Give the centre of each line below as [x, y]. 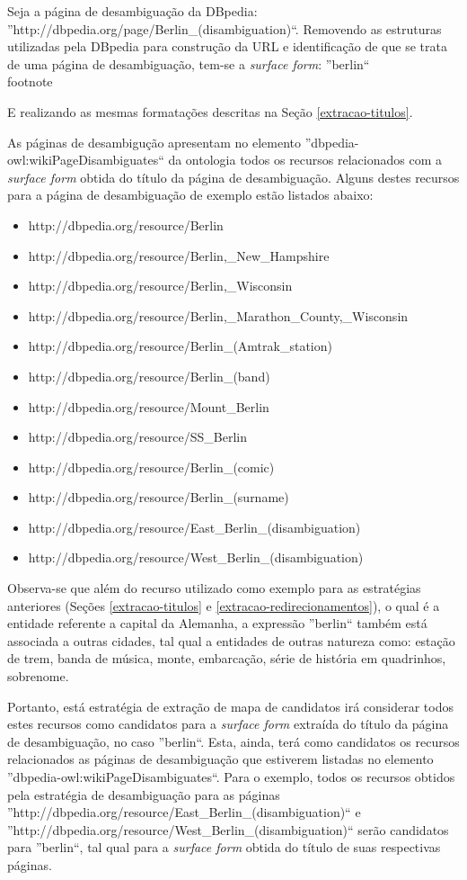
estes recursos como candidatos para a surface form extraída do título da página [228, 724]
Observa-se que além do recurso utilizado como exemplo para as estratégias [214, 588]
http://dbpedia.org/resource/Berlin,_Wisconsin [160, 286]
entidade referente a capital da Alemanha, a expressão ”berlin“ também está [217, 623]
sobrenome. [38, 676]
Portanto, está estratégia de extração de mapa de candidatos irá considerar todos [231, 706]
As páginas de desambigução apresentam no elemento [154, 142]
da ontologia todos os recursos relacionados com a [305, 160]
